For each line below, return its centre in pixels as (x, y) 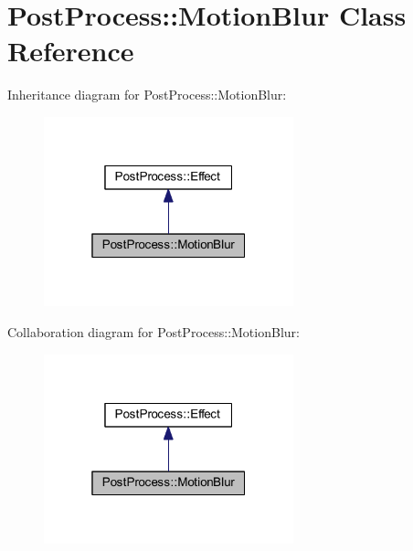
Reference (71, 51)
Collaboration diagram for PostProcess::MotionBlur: (154, 332)
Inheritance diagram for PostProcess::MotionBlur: (147, 95)
